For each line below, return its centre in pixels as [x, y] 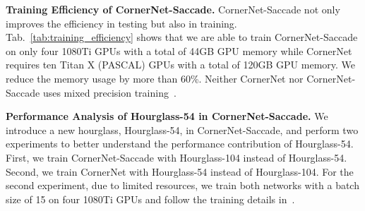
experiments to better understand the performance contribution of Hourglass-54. [180, 144]
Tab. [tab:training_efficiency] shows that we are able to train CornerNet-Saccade [182, 37]
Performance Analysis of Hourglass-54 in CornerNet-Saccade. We [167, 116]
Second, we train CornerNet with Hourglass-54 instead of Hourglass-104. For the [180, 171]
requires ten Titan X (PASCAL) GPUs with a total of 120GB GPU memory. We [181, 65]
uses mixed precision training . [109, 92]
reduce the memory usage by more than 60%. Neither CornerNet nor [155, 78]
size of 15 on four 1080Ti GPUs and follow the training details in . [150, 199]
